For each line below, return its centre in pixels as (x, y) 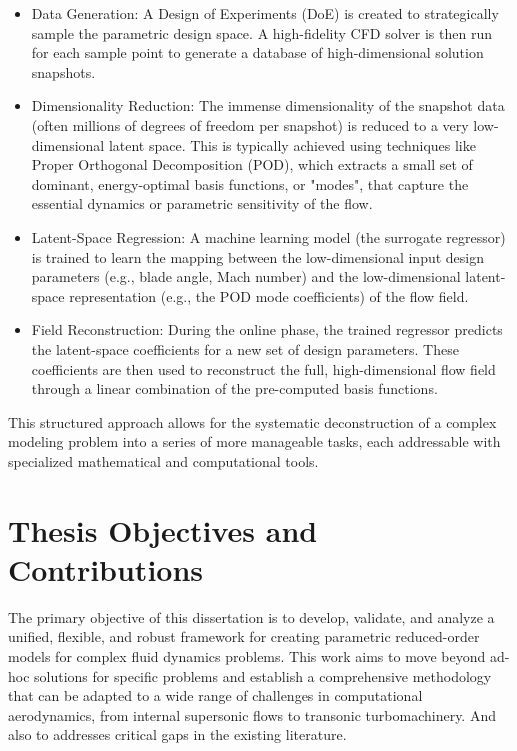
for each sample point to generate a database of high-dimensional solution (257, 52)
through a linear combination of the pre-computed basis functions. (234, 388)
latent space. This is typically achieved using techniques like (292, 144)
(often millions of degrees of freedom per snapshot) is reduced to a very (250, 124)
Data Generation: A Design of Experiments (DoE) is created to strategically (265, 13)
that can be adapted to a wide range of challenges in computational (215, 695)
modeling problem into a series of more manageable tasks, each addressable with (254, 441)
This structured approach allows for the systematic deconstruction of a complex (252, 421)
